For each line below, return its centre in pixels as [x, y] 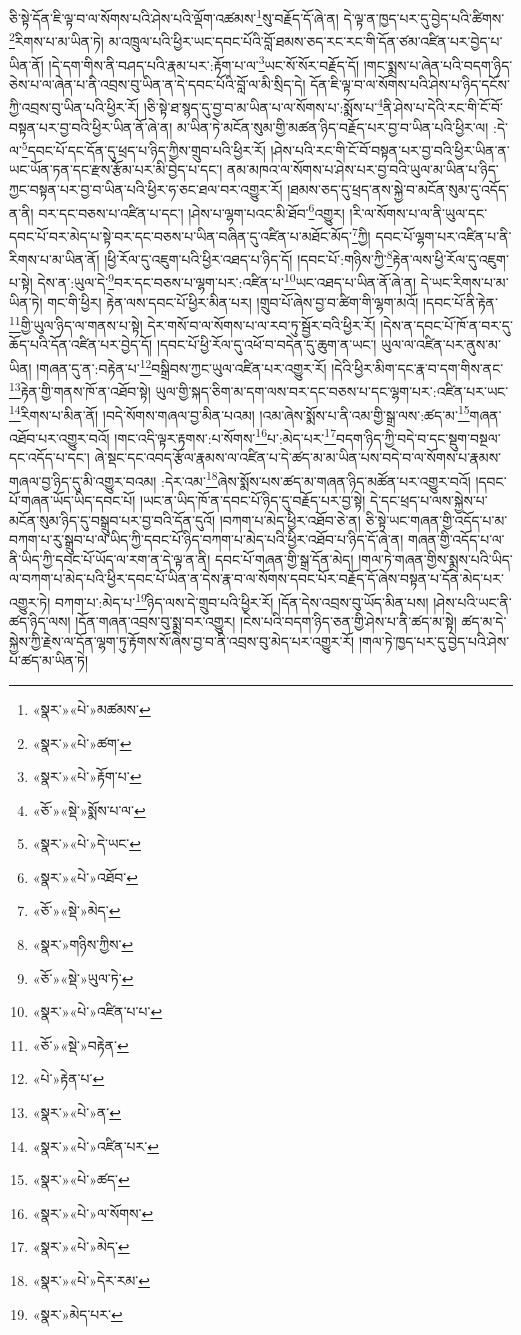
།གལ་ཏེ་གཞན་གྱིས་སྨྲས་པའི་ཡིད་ [435, 558]
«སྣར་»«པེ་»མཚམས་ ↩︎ [91, 708]
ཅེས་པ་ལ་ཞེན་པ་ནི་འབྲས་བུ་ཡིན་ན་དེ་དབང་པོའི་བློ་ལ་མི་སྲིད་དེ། [157, 83]
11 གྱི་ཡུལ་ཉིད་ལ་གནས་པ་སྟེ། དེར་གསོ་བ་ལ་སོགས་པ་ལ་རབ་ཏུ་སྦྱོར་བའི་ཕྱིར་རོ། [192, 323]
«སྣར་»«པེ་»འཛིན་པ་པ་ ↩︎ [97, 1011]
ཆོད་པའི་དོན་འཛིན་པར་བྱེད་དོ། [81, 344]
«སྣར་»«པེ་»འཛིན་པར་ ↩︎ [95, 1145]
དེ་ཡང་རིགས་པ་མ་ [464, 282]
